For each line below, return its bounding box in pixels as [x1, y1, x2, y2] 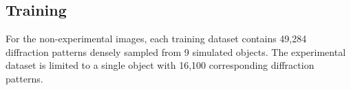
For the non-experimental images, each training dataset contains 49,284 [6, 31, 307, 46]
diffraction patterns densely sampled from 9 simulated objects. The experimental [6, 44, 346, 59]
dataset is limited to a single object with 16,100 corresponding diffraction [6, 58, 315, 72]
